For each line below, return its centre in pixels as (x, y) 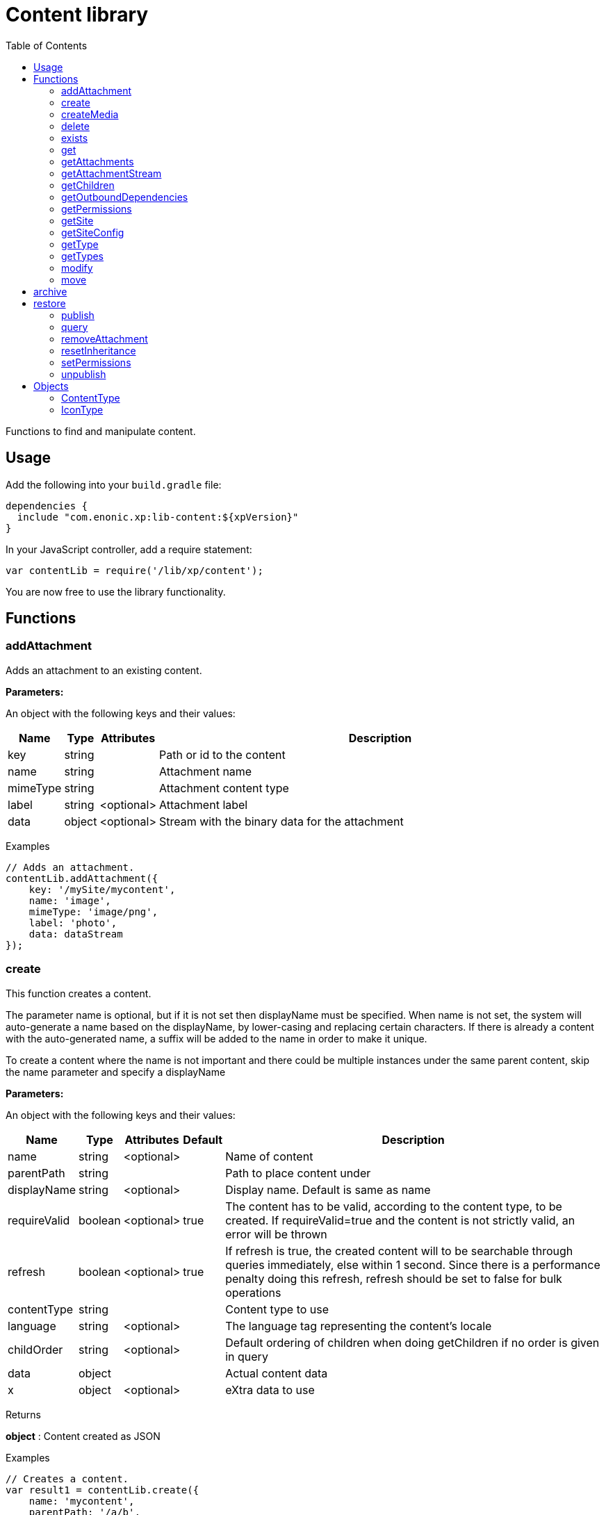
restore (50, 303)
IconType (82, 409)
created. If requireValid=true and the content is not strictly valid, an (400, 1220)
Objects (51, 386)
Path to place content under (298, 1173)
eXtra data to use (270, 1390)
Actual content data (277, 1373)
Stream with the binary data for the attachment (281, 821)
